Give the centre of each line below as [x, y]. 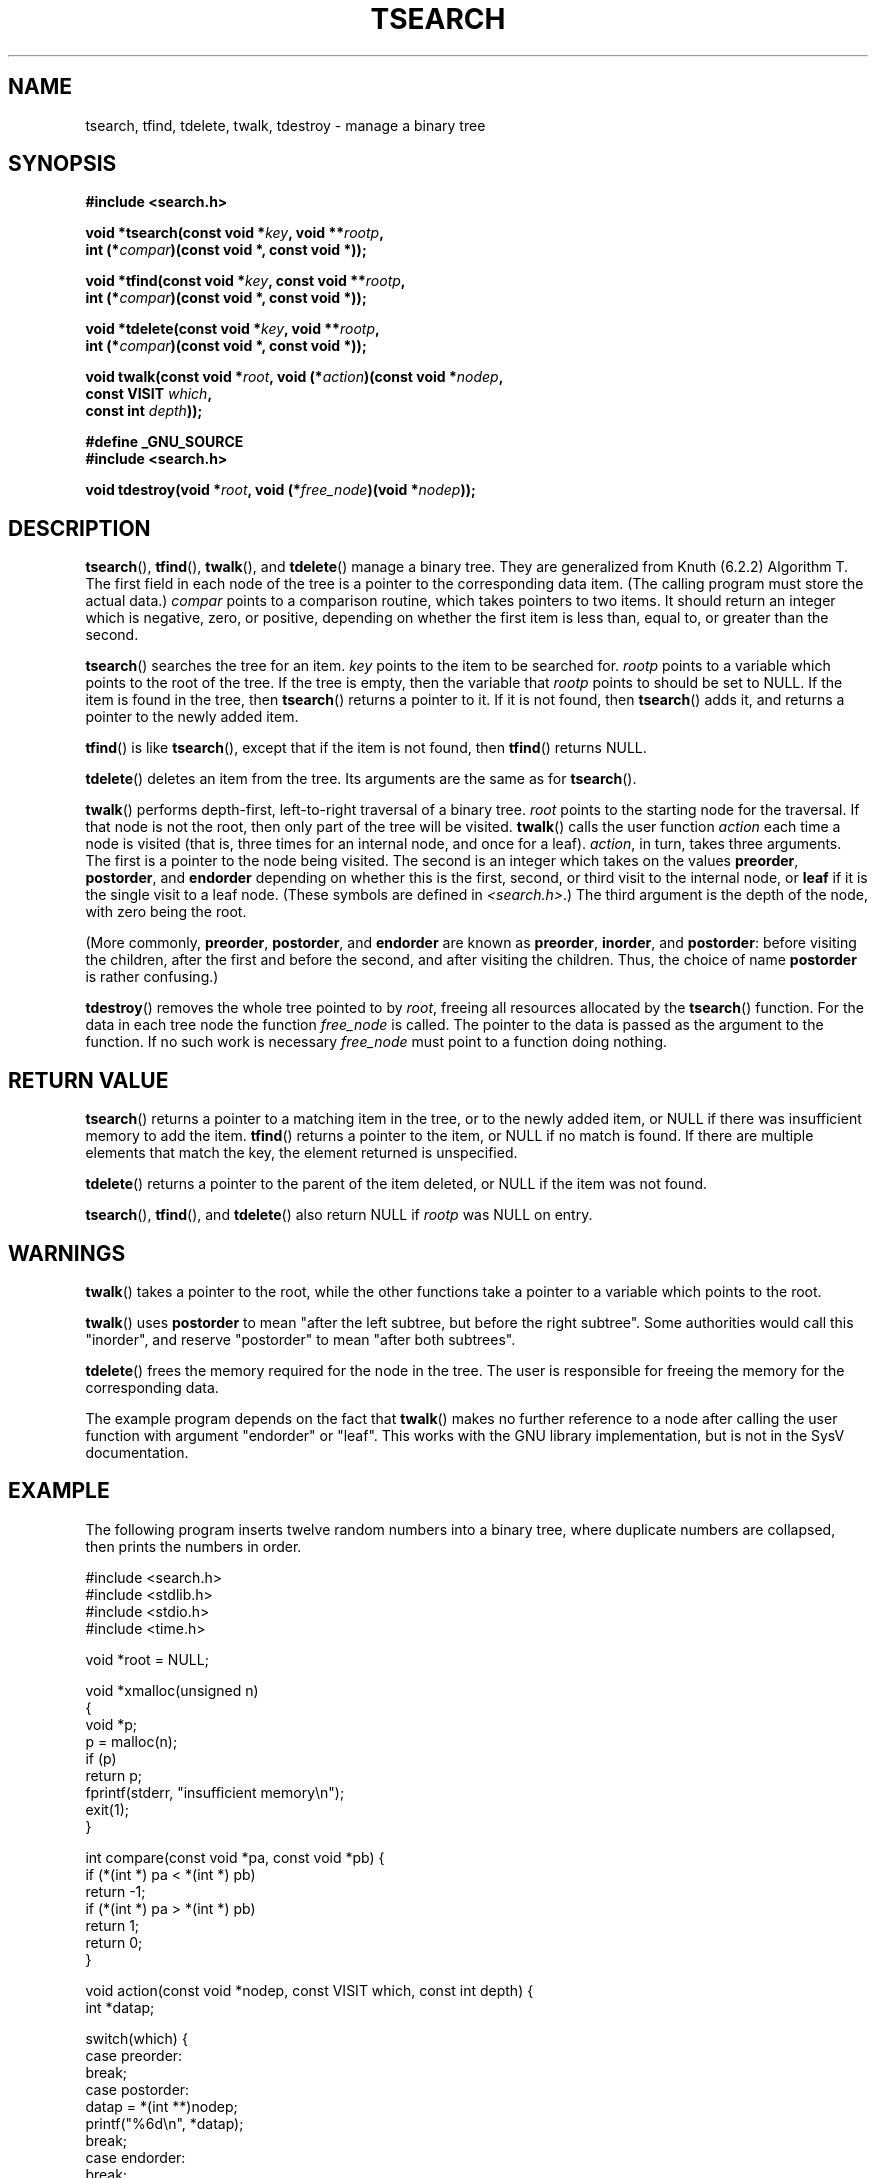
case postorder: [137, 2089]
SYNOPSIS [62, 164]
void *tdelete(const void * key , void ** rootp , [232, 329]
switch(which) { [136, 2038]
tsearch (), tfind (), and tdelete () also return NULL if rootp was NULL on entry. [339, 1215]
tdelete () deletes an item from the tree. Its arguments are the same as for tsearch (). [361, 779]
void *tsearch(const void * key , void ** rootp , [234, 233]
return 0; [114, 1942]
